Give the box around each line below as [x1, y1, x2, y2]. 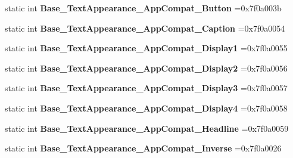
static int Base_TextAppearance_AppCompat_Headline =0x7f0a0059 [5, 122, 289, 134]
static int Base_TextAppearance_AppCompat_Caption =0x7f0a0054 [5, 21, 285, 34]
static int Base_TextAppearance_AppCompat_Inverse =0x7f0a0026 [5, 142, 282, 154]
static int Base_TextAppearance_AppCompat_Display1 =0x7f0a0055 [5, 42, 288, 54]
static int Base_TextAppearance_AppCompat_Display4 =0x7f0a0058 [5, 101, 288, 114]
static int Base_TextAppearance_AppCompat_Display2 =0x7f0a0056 [5, 61, 288, 74]
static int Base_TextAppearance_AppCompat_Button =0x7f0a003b [5, 2, 282, 14]
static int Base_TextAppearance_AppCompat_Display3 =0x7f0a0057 [5, 82, 288, 94]
